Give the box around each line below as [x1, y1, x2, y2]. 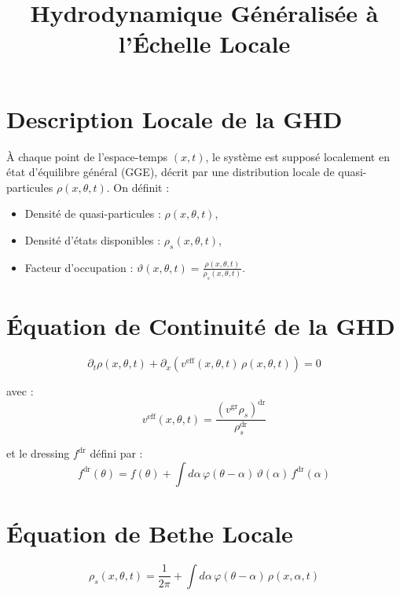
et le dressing [6, 445, 70, 462]
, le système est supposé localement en [205, 148, 390, 164]
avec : [6, 383, 34, 399]
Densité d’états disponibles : [24, 231, 161, 248]
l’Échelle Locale [118, 28, 291, 60]
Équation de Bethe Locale [6, 517, 293, 550]
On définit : [113, 178, 170, 195]
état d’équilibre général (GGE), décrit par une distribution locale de [6, 164, 335, 180]
